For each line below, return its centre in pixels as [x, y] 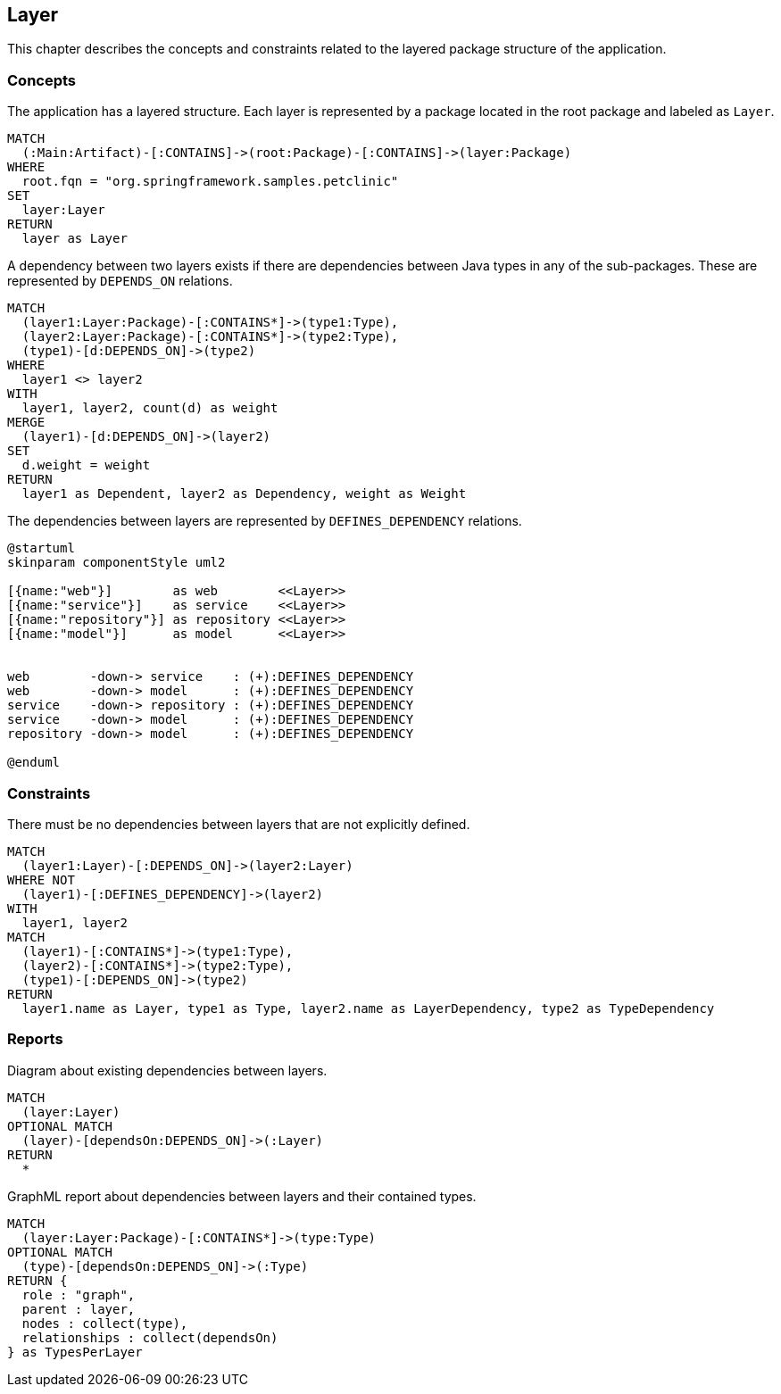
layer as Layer [75, 239]
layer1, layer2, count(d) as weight [150, 408]
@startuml [41, 548]
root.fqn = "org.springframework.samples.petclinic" [210, 182]
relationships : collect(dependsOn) [150, 1337]
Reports [35, 1039]
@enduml [34, 763]
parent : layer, [79, 1309]
